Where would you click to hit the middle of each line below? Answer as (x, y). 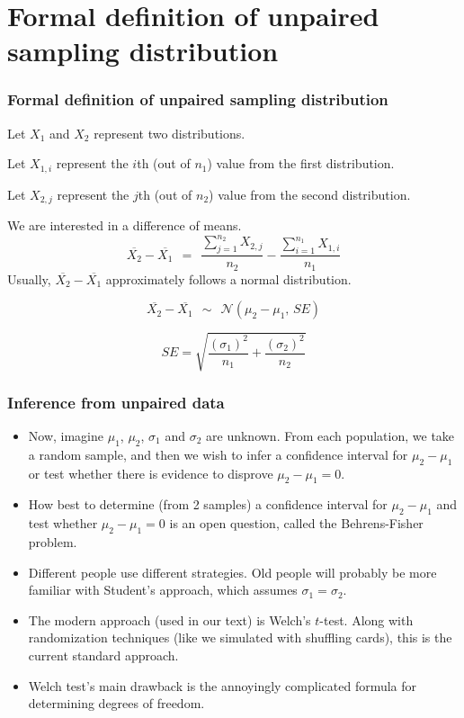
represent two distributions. (170, 133)
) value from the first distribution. (301, 163)
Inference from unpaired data (116, 402)
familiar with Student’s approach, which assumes (163, 590)
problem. (53, 542)
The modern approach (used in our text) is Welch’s (170, 619)
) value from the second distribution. (310, 194)
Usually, (29, 278)
